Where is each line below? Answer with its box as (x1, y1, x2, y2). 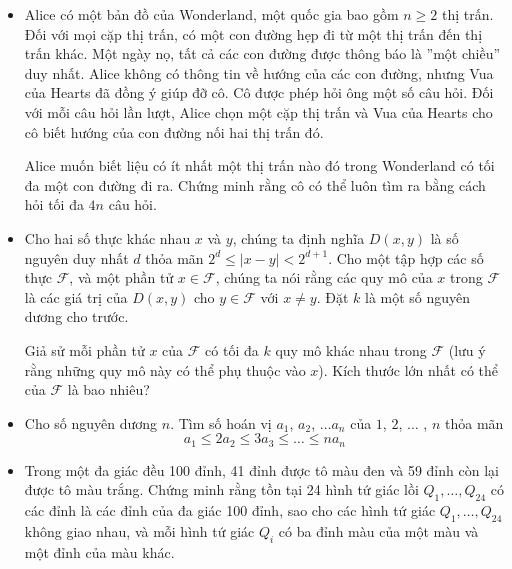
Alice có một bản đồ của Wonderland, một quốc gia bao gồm (24, 4, 399, 24)
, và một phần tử (69, 267, 174, 288)
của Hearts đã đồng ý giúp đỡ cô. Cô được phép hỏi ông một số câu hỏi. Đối (24, 82, 494, 103)
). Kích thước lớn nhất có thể (318, 359, 499, 380)
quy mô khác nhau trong (275, 339, 427, 360)
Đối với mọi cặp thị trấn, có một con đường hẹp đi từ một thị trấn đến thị (24, 23, 483, 44)
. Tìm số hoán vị (170, 412, 272, 433)
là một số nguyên (364, 286, 471, 307)
